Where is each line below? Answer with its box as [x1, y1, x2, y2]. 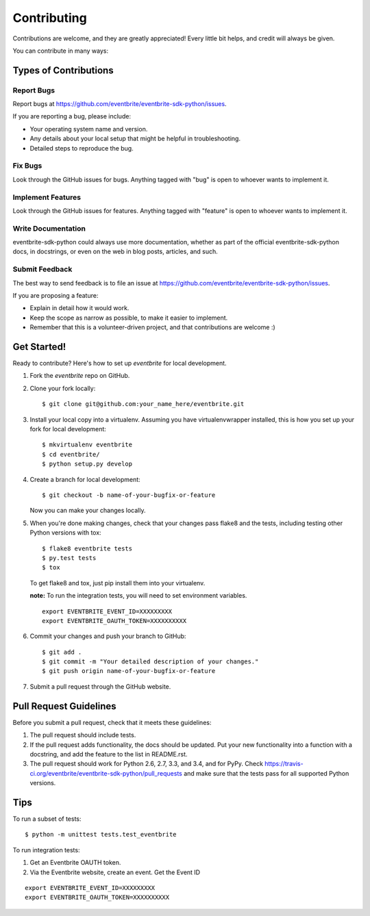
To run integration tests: [12, 845, 80, 854]
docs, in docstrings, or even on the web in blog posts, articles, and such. [12, 247, 219, 256]
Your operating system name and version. [29, 125, 148, 133]
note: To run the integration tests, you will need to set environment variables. [29, 591, 247, 600]
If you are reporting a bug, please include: [12, 112, 132, 120]
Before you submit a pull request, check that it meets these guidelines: [12, 718, 212, 726]
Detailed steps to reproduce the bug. [29, 144, 134, 152]
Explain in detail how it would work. [29, 304, 129, 312]
